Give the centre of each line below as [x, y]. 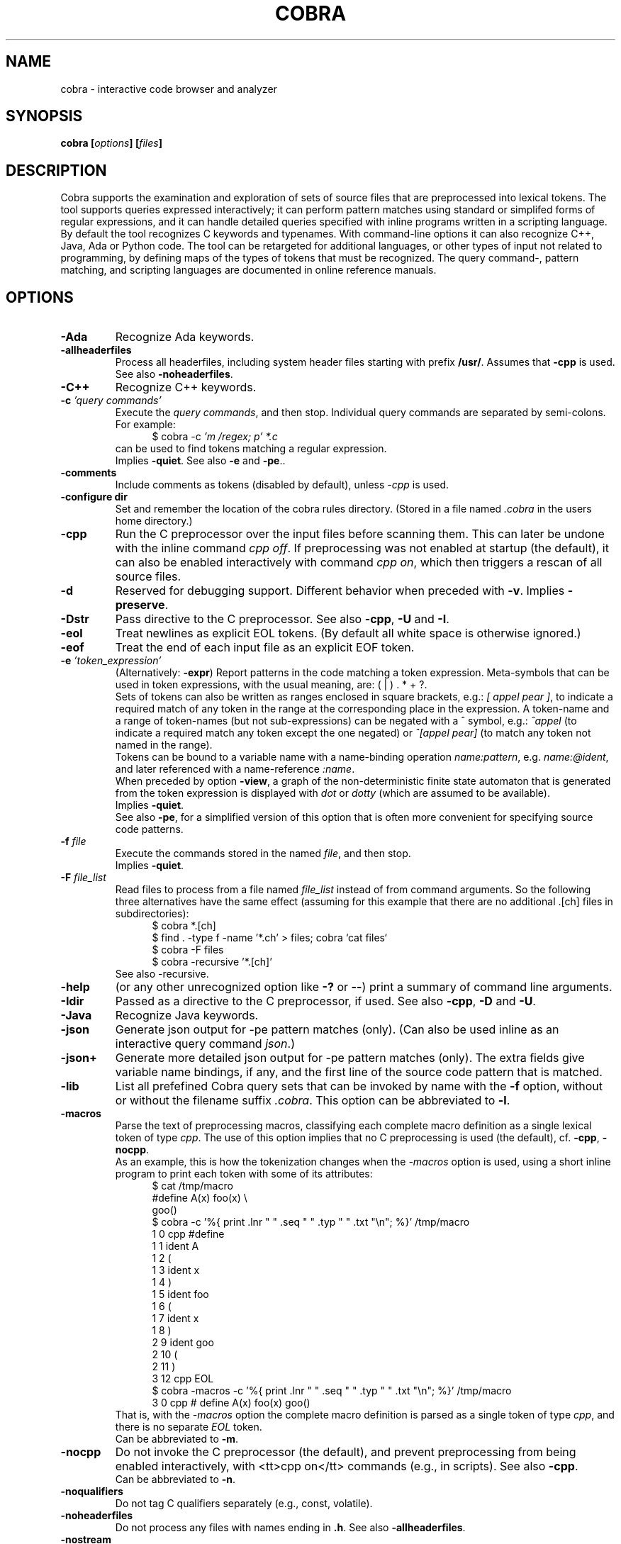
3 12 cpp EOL [183, 1379]
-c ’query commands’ [111, 401]
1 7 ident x [175, 1319]
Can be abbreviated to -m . [177, 1439]
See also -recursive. [162, 974]
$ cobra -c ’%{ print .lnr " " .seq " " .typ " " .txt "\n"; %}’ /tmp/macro [311, 1222]
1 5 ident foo [180, 1294]
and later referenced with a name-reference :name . [235, 769]
